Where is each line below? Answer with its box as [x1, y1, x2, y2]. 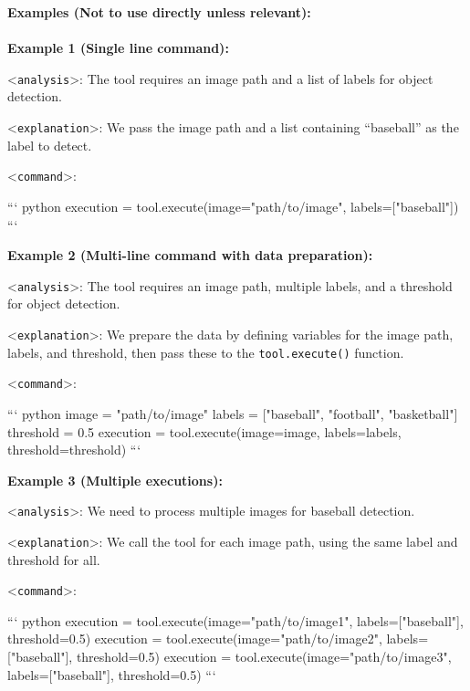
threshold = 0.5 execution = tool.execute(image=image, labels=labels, [7, 422, 402, 441]
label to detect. [7, 135, 92, 154]
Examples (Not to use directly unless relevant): [7, 3, 311, 21]
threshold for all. [7, 550, 100, 569]
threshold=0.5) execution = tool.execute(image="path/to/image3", [76, 647, 452, 666]
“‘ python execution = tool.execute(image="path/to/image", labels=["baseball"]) [7, 196, 459, 215]
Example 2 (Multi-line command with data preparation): [7, 246, 373, 265]
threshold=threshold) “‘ [7, 440, 141, 459]
